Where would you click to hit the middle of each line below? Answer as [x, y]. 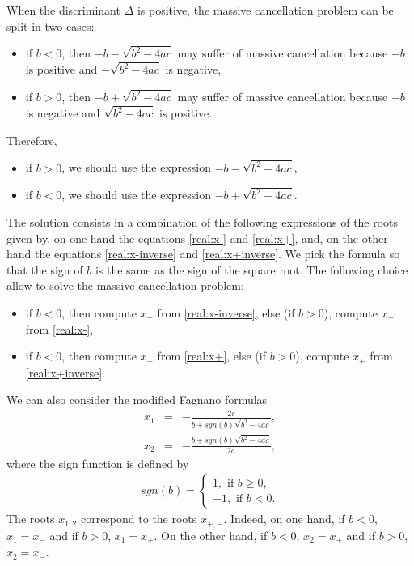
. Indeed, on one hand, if [284, 519]
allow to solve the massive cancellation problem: [125, 285]
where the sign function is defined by [98, 463]
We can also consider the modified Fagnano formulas [137, 400]
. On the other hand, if [211, 535]
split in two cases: [51, 26]
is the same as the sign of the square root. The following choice [251, 269]
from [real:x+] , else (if [211, 356]
